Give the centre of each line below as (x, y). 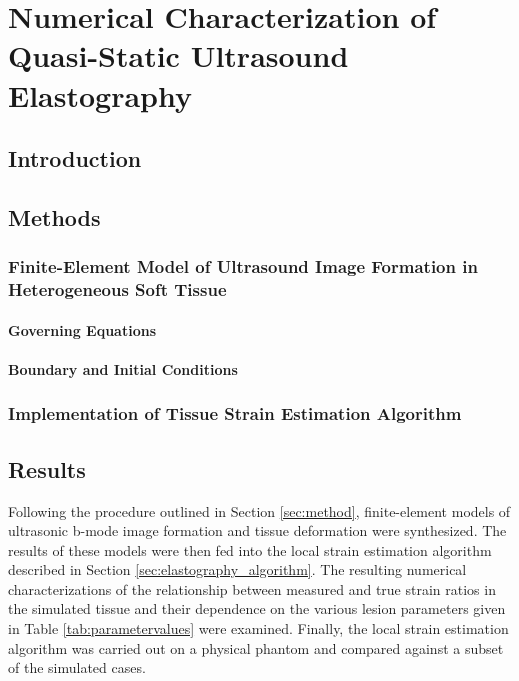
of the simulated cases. (77, 667)
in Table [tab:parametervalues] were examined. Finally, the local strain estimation (258, 628)
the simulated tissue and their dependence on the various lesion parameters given (257, 608)
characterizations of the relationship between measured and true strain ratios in (252, 588)
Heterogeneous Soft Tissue (117, 289)
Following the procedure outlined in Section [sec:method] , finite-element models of (259, 510)
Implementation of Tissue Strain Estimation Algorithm (235, 413)
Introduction (75, 158)
